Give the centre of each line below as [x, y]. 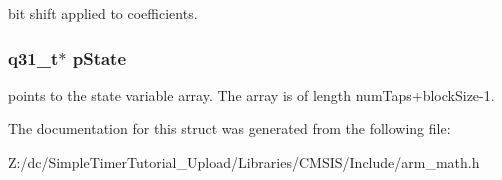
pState [99, 57]
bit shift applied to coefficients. [103, 13]
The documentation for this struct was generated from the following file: [229, 128]
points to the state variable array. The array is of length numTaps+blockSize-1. [251, 94]
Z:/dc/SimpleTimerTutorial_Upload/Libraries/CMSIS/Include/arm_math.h [244, 162]
